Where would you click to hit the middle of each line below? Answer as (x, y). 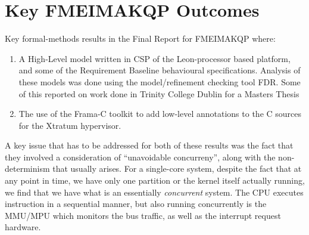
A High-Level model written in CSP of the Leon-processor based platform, (154, 58)
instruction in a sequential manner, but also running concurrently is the (136, 204)
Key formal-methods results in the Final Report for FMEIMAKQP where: (140, 38)
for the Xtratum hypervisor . (70, 125)
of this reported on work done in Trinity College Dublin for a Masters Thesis (159, 93)
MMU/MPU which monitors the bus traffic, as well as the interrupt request (143, 215)
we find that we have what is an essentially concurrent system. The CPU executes (154, 192)
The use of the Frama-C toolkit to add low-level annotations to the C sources (160, 114)
